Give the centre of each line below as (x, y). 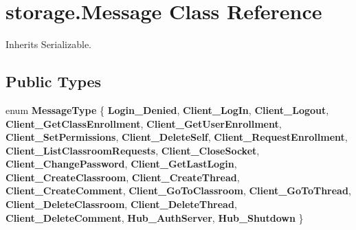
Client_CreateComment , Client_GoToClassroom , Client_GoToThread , (178, 191)
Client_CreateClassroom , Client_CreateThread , (123, 177)
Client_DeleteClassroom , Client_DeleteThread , (121, 204)
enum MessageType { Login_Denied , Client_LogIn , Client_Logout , (167, 110)
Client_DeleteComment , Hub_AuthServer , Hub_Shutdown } (155, 217)
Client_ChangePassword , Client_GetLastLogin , (121, 164)
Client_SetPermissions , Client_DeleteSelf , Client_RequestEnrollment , (177, 137)
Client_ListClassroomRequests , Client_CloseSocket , (133, 150)
